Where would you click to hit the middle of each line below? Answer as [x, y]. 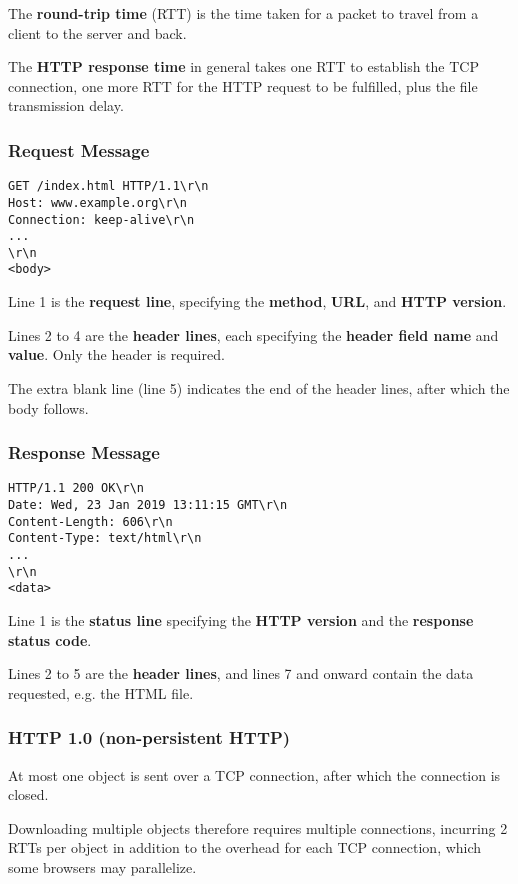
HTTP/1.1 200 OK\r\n [76, 488]
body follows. [48, 407]
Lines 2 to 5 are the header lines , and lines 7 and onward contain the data [241, 673]
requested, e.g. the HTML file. [101, 692]
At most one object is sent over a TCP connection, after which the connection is [254, 774]
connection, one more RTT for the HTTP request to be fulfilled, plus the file [243, 85]
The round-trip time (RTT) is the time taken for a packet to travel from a [243, 13]
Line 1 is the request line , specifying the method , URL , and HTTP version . [257, 301]
